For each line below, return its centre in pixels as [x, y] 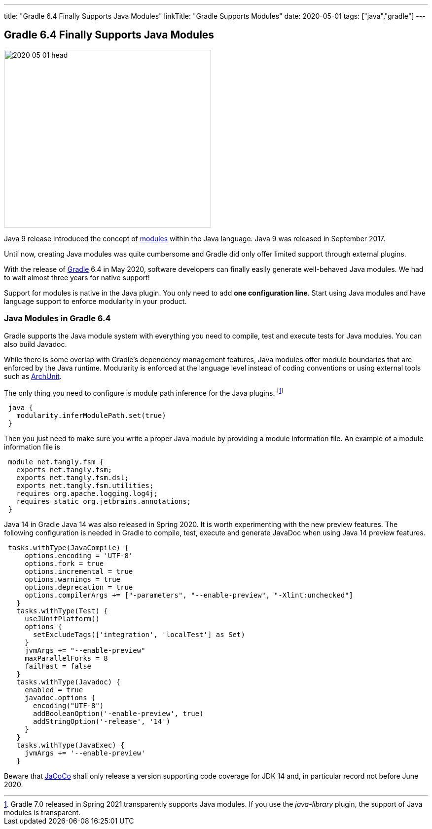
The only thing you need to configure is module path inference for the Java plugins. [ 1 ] [144, 392]
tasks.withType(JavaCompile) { [68, 548]
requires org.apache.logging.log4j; [87, 494]
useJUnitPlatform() [62, 619]
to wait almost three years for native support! [77, 277]
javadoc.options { [60, 698]
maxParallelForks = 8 [66, 659]
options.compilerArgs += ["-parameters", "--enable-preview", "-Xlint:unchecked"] [189, 595]
